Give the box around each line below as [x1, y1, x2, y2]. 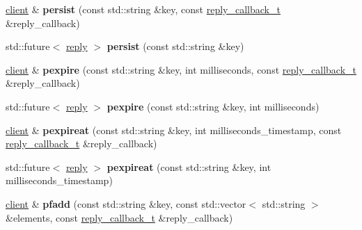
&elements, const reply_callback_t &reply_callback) [6, 210, 233, 224]
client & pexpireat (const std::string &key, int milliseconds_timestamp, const [6, 122, 342, 137]
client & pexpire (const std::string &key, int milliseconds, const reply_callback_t [6, 62, 356, 76]
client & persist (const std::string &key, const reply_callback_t [6, 2, 281, 16]
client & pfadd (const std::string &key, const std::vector [6, 196, 246, 211]
